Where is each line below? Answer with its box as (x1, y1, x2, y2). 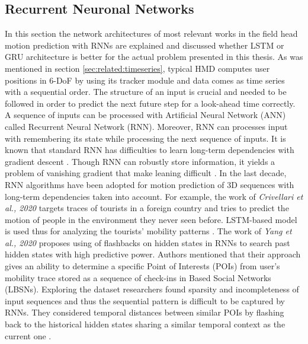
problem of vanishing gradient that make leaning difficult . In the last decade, (5, 167, 287, 179)
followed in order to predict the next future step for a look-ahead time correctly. (5, 97, 296, 109)
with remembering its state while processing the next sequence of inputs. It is (5, 132, 286, 144)
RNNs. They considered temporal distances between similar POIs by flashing (5, 306, 284, 318)
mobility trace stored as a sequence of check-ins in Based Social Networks (5, 271, 271, 284)
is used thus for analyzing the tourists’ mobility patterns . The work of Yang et (5, 225, 292, 237)
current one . (5, 329, 52, 342)
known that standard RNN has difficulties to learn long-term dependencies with (5, 144, 294, 156)
